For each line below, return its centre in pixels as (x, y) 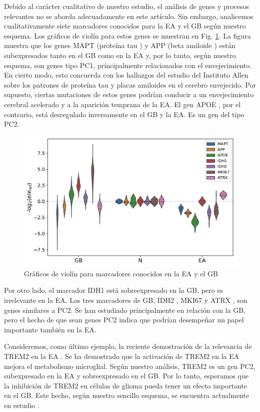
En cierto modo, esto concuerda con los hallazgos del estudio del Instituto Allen (126, 75)
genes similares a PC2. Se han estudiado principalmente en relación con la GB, (125, 310)
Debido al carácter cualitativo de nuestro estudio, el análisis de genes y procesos (127, 6)
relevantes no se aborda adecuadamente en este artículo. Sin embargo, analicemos (129, 16)
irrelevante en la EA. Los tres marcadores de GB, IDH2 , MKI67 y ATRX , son (126, 300)
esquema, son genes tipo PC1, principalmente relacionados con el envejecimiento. (128, 65)
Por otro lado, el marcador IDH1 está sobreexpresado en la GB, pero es (113, 290)
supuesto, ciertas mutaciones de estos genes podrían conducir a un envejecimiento (129, 94)
